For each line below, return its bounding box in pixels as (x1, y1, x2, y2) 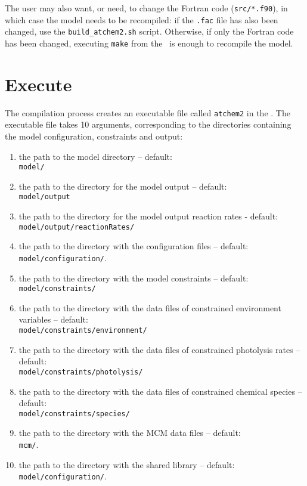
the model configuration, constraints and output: (5, 130, 183, 142)
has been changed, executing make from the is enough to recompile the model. (5, 36, 293, 49)
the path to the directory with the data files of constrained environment (18, 301, 281, 314)
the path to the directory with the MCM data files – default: (18, 426, 241, 439)
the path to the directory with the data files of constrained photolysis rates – (18, 343, 300, 355)
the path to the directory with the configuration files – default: (18, 240, 249, 252)
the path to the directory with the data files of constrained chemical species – (18, 385, 302, 397)
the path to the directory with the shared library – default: (18, 458, 235, 470)
